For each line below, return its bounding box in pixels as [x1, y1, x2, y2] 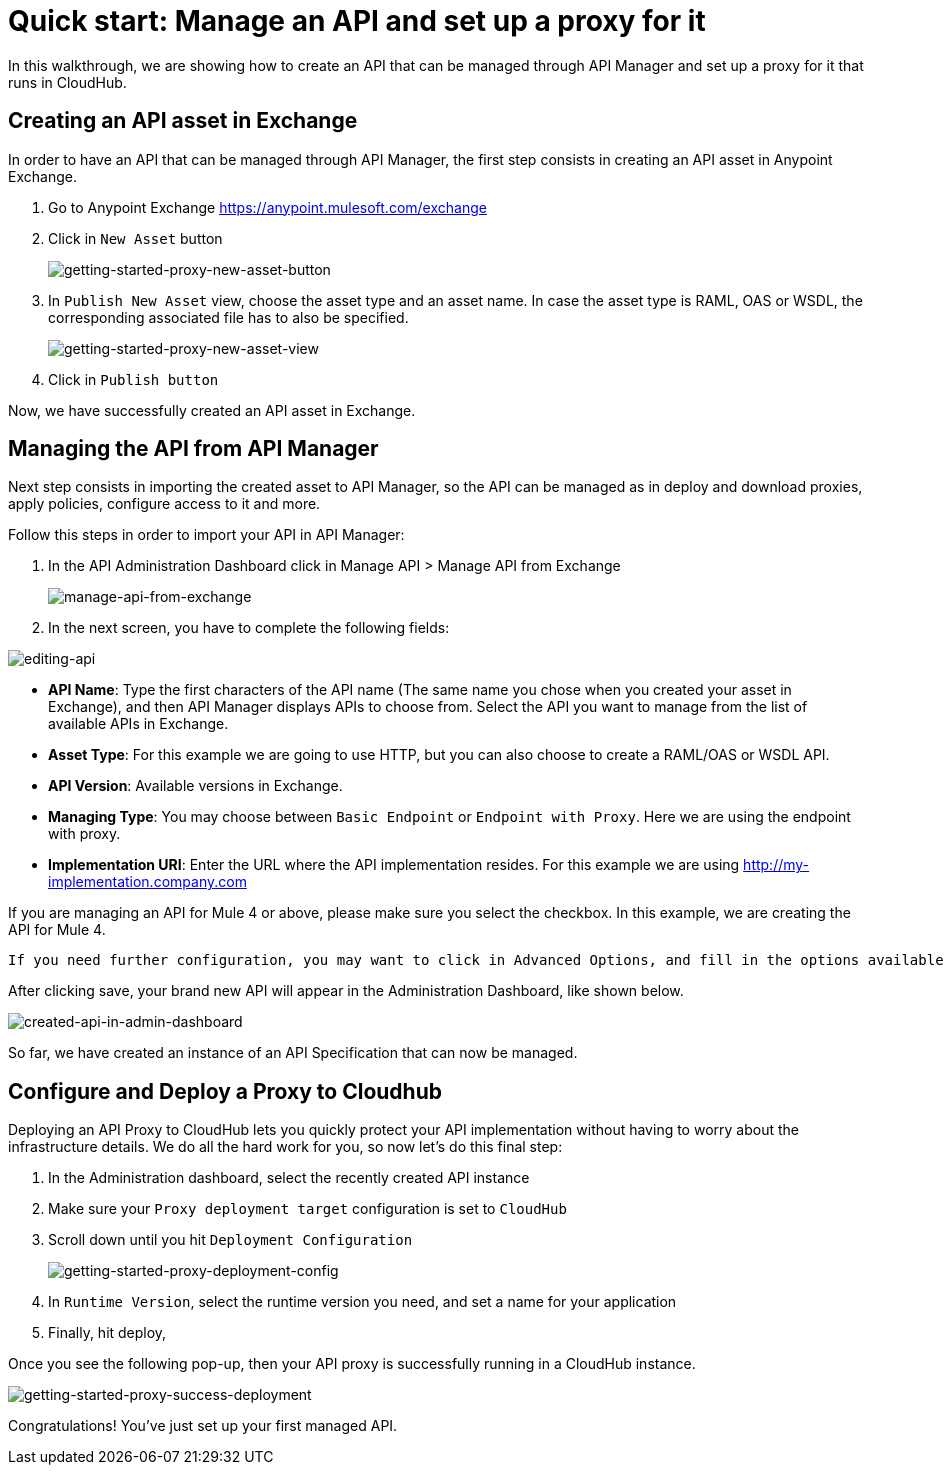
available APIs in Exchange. [48, 715, 229, 733]
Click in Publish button [48, 370, 219, 388]
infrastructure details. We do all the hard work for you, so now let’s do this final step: [8, 1138, 563, 1156]
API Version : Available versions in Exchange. [48, 777, 343, 795]
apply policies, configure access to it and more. [8, 495, 321, 513]
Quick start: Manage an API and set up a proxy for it [8, 4, 706, 38]
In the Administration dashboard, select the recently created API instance [48, 1169, 530, 1187]
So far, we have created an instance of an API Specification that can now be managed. [8, 1044, 578, 1062]
